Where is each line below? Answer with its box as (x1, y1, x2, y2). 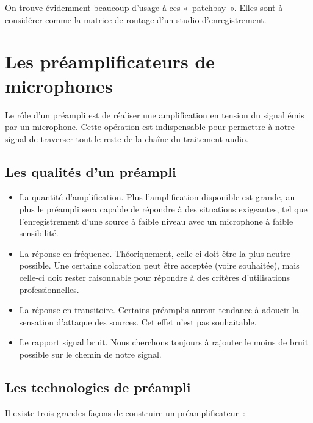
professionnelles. (19, 283, 79, 295)
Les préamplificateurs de (5, 49, 215, 74)
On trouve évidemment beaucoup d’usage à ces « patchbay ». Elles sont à (5, 1, 283, 13)
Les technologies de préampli (5, 378, 191, 396)
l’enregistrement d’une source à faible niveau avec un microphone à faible (19, 214, 293, 227)
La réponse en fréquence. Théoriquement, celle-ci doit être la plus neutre (19, 247, 291, 259)
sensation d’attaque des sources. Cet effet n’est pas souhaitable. (19, 315, 257, 328)
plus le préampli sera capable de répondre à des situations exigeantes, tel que (19, 203, 308, 215)
